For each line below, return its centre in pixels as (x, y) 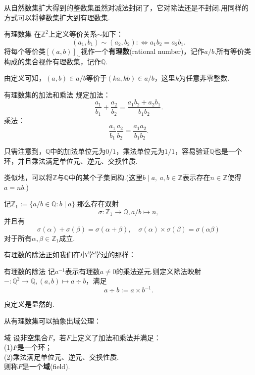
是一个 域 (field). (46, 366)
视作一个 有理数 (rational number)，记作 (143, 51)
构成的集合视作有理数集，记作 (52, 61)
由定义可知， (25, 78)
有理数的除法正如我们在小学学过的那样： (70, 255)
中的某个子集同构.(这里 (106, 177)
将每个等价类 (25, 51)
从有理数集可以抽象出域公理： (52, 321)
